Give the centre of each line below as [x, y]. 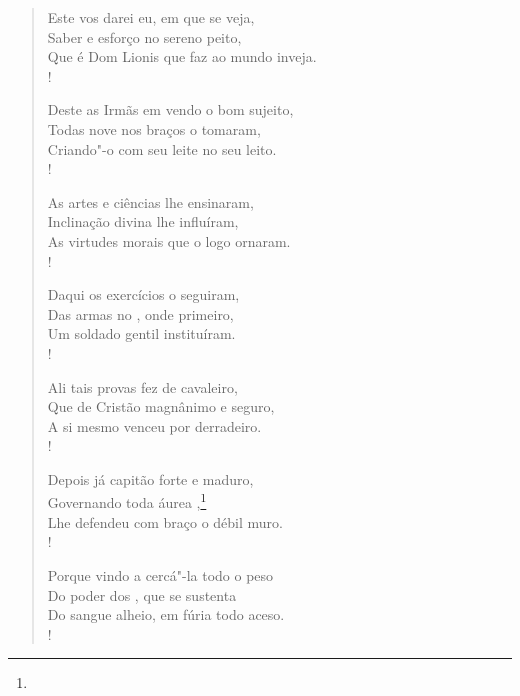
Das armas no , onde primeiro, [140, 313]
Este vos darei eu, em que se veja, [151, 17]
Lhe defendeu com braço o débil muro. [165, 521]
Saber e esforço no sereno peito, [144, 36]
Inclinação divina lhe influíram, [143, 221]
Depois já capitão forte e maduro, [150, 478]
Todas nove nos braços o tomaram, [154, 128]
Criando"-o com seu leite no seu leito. [162, 148]
